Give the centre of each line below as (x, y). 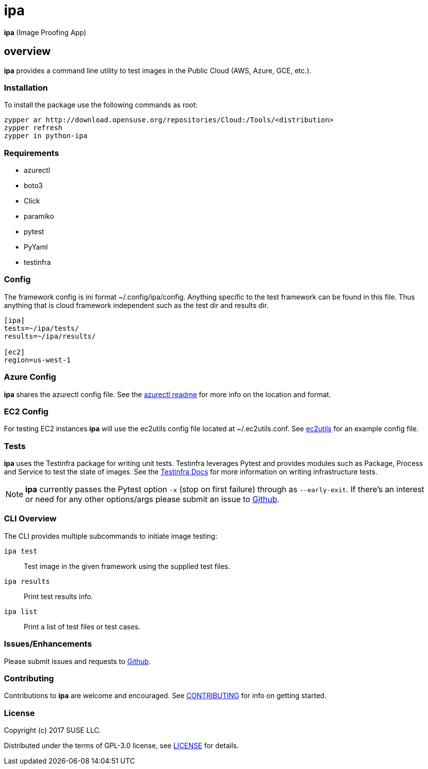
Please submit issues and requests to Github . (77, 661)
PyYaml (36, 247)
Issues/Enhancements (48, 644)
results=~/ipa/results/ (50, 336)
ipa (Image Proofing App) (45, 32)
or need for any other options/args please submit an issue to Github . (152, 499)
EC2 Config (26, 411)
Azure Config (30, 377)
